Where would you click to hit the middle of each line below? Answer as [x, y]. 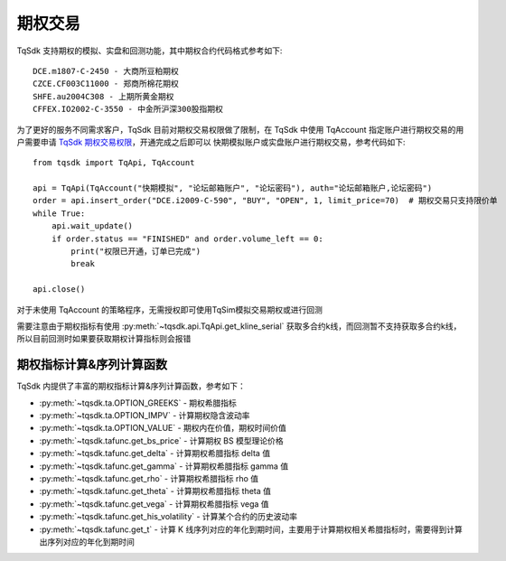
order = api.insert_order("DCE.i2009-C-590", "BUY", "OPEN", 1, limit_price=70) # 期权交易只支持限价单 [265, 201]
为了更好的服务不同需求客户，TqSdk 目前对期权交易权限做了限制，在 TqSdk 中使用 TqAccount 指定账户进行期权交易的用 [240, 129]
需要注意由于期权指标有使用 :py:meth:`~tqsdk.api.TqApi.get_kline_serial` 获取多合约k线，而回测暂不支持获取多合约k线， [239, 326]
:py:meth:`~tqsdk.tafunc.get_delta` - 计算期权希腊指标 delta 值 [155, 453]
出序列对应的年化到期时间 [87, 541]
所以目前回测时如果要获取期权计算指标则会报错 [104, 339]
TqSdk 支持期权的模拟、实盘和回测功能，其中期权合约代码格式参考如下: [150, 51]
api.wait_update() [92, 226]
